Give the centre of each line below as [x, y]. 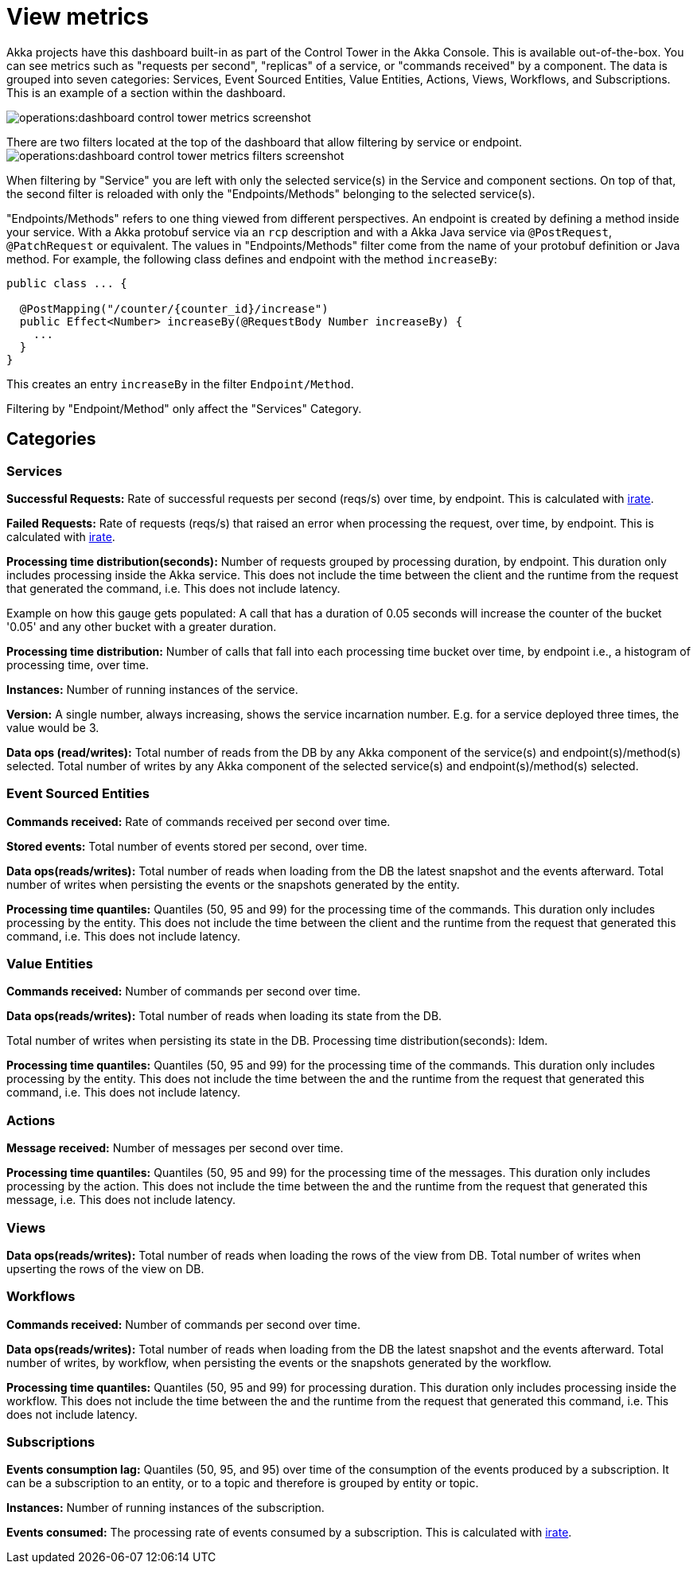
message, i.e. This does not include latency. [121, 1200]
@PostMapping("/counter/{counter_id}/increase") [174, 308]
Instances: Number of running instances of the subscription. [165, 1508]
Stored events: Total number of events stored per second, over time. [187, 846]
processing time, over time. [78, 664]
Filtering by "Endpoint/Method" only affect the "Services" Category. [184, 408]
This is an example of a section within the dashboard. [146, 92]
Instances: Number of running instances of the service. [152, 689]
